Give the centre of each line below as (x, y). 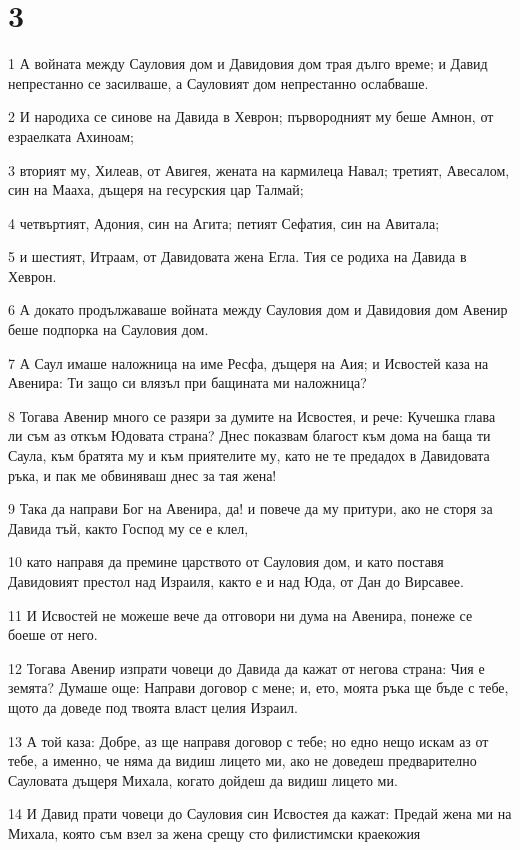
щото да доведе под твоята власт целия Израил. (153, 706)
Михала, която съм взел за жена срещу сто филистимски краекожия (214, 832)
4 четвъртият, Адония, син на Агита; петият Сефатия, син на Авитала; (224, 222)
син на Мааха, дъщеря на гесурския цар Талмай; (156, 189)
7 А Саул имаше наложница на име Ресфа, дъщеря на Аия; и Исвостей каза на (248, 362)
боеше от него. (53, 634)
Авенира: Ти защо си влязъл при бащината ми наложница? (187, 382)
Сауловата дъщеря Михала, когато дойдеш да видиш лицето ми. (203, 779)
